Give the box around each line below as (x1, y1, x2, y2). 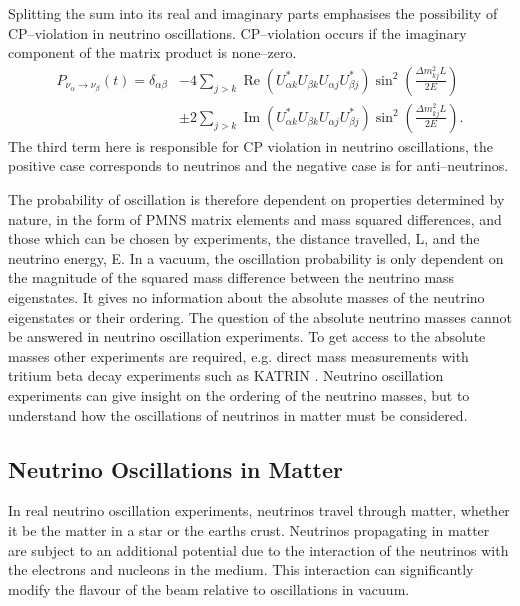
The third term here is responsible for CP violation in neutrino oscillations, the (8, 135, 494, 156)
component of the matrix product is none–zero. (8, 42, 297, 63)
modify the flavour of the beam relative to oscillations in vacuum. (8, 578, 410, 599)
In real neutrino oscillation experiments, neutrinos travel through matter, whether (8, 500, 510, 521)
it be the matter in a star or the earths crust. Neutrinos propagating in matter (8, 519, 490, 540)
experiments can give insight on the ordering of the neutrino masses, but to (8, 384, 470, 405)
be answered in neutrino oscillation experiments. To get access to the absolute (8, 326, 486, 347)
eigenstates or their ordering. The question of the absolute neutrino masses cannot (8, 306, 512, 327)
